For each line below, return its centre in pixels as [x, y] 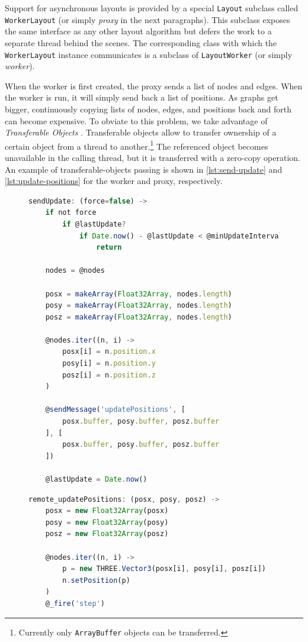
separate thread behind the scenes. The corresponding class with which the [141, 42]
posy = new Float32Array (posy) [107, 522]
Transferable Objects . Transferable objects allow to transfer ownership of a [141, 132]
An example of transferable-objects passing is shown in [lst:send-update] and [144, 169]
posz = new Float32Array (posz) [107, 534]
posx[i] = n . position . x [109, 352]
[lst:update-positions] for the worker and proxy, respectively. [114, 181]
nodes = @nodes [75, 271]
